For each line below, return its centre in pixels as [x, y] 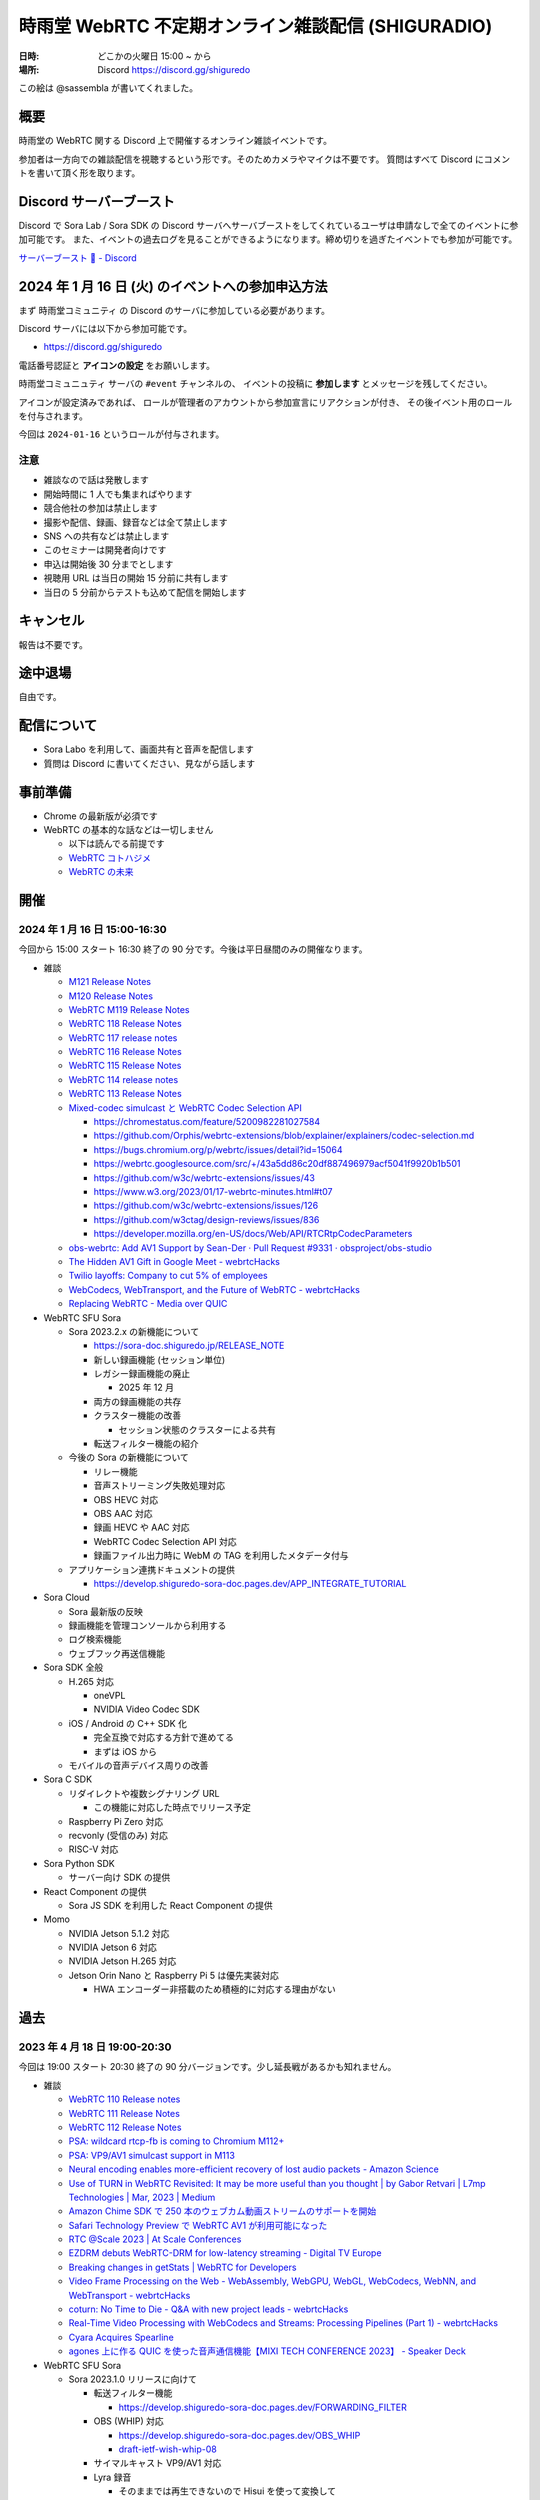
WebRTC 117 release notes [123, 1037]
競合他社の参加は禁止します [100, 508]
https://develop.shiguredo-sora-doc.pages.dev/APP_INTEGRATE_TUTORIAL [250, 1583]
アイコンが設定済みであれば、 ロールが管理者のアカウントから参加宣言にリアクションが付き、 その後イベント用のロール [265, 402]
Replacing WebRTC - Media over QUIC [148, 1304]
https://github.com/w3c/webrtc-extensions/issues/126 [206, 1206]
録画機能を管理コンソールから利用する [147, 1626]
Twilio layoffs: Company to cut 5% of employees [168, 1276]
